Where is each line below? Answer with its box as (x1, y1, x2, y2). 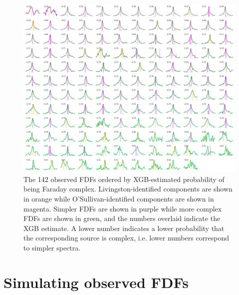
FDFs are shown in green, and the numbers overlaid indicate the (23, 213, 221, 223)
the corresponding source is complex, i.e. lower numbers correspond (23, 232, 230, 243)
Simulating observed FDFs (3, 271, 189, 292)
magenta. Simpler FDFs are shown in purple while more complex (23, 203, 222, 213)
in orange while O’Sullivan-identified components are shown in (23, 193, 214, 203)
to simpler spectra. (23, 242, 81, 252)
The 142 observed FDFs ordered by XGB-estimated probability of (23, 173, 225, 184)
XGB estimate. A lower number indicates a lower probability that (23, 222, 225, 233)
